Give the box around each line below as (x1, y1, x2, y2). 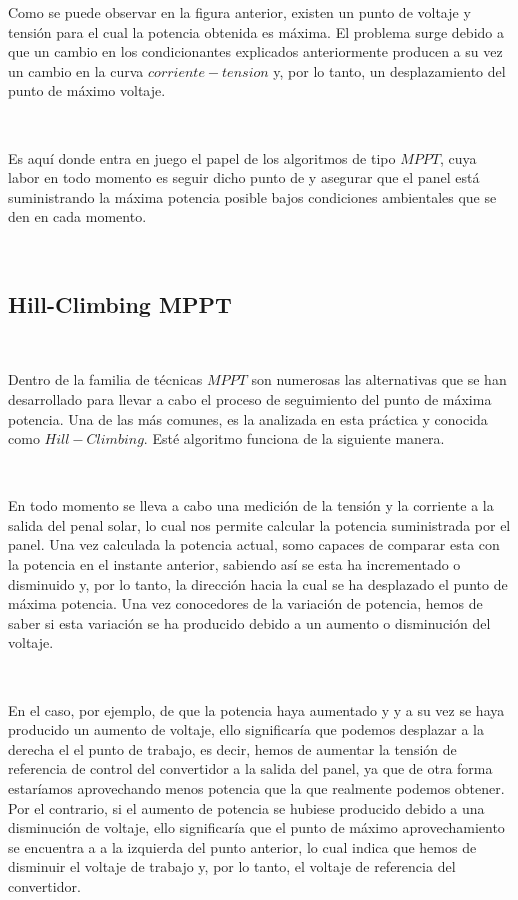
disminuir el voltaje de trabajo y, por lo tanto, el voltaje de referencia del (8, 856, 456, 877)
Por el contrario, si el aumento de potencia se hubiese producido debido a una (8, 797, 485, 818)
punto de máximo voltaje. (8, 80, 166, 101)
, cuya (439, 147, 477, 168)
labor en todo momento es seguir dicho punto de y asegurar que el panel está (8, 167, 480, 188)
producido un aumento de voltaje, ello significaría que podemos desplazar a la (8, 719, 484, 740)
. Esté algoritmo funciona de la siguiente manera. (143, 428, 445, 449)
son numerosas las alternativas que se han (251, 369, 507, 390)
